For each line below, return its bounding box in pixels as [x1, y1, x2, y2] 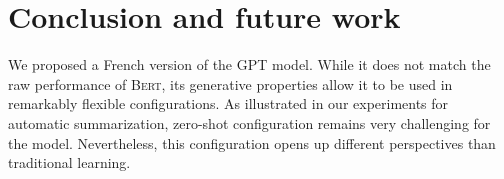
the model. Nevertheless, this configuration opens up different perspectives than [8, 132, 496, 153]
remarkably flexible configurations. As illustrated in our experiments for [8, 93, 449, 114]
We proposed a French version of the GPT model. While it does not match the [8, 54, 491, 75]
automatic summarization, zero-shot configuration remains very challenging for [8, 112, 491, 133]
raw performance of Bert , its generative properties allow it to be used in [8, 73, 453, 94]
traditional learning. [8, 152, 131, 173]
